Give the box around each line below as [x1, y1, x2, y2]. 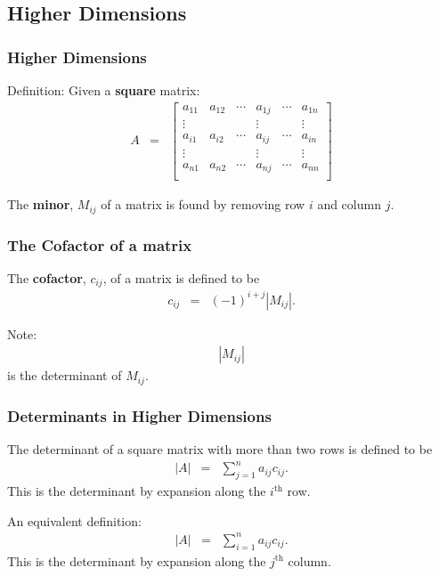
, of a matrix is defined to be [102, 268, 260, 287]
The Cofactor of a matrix [7, 233, 192, 256]
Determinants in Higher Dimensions [7, 404, 272, 426]
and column [317, 195, 381, 214]
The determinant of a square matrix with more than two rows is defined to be [7, 440, 433, 458]
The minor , [7, 195, 74, 214]
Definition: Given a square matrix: [7, 81, 200, 99]
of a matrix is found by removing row [101, 195, 305, 214]
